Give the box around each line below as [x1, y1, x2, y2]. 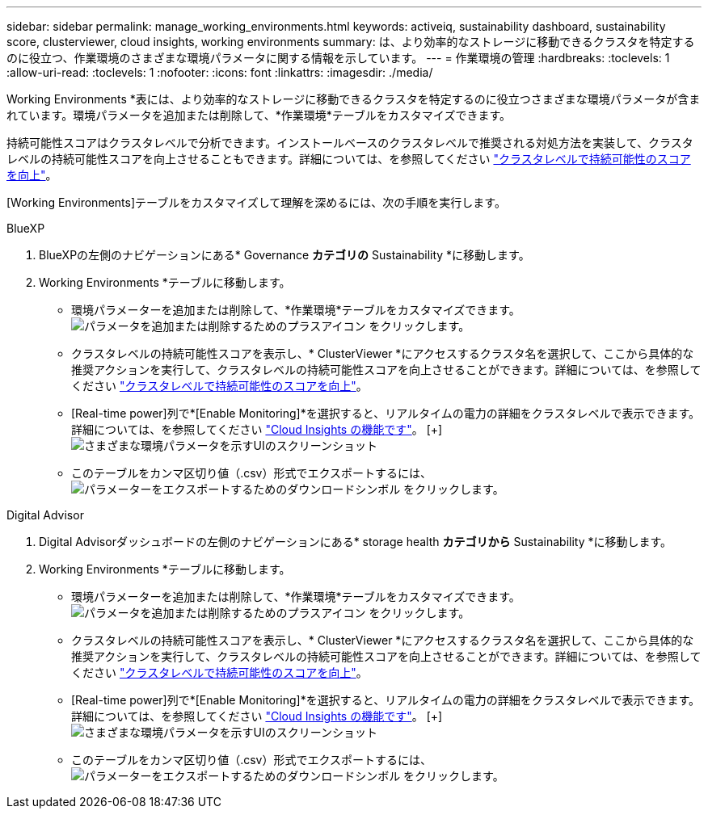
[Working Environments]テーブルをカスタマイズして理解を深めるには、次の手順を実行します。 [6, 195, 506, 209]
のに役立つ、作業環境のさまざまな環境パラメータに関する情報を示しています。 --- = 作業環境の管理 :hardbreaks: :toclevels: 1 [6, 51, 670, 65]
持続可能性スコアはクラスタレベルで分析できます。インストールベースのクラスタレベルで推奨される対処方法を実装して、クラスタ [6, 136, 693, 149]
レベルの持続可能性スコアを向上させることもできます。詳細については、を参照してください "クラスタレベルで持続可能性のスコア [6, 152, 691, 166]
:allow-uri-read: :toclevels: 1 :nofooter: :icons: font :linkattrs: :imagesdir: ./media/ [6, 65, 433, 79]
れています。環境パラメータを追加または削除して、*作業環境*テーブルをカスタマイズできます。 [6, 108, 512, 122]
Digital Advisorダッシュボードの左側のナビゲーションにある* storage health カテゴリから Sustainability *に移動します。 [39, 535, 672, 548]
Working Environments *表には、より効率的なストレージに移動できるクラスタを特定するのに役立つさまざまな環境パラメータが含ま [6, 92, 701, 106]
